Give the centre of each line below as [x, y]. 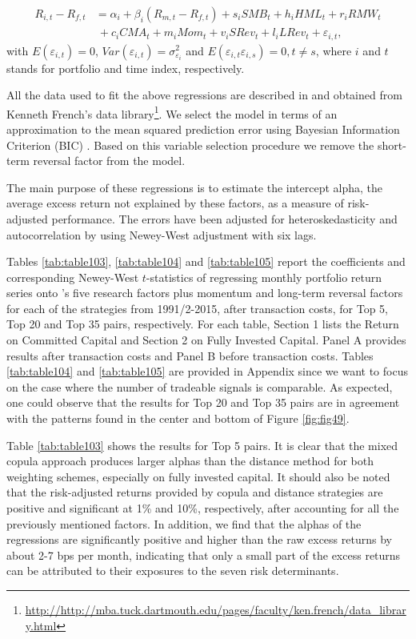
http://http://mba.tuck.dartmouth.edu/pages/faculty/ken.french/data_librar [216, 609]
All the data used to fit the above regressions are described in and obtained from [204, 95]
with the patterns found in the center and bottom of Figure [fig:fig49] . [178, 418]
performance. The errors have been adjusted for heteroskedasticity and [224, 218]
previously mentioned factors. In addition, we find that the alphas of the [184, 523]
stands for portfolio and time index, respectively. [126, 68]
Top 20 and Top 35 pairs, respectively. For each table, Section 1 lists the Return [203, 324]
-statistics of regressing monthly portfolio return [264, 277]
